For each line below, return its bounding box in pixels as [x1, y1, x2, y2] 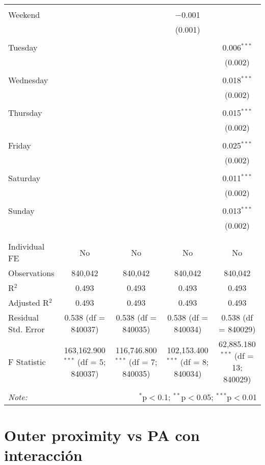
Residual [8, 311, 39, 323]
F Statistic [8, 355, 46, 368]
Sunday [8, 205, 35, 216]
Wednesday [8, 74, 48, 86]
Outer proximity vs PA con [4, 425, 200, 446]
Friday [8, 139, 31, 151]
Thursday [8, 107, 42, 118]
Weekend [8, 9, 40, 20]
